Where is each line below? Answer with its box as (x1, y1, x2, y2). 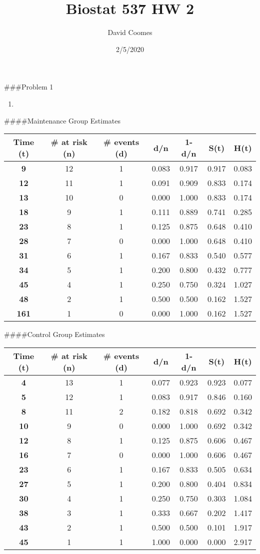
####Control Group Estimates (4, 329, 105, 339)
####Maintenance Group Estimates (4, 115, 121, 125)
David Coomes (107, 27, 152, 37)
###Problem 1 (4, 81, 53, 92)
